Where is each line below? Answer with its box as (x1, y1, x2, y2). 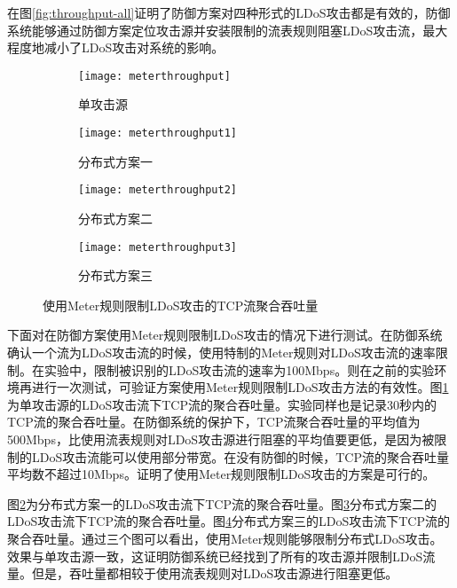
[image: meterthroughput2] (78, 184, 237, 197)
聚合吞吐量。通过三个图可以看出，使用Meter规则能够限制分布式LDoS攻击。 (7, 529, 443, 547)
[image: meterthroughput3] (78, 240, 237, 254)
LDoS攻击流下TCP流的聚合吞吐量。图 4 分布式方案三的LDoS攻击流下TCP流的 (7, 512, 450, 530)
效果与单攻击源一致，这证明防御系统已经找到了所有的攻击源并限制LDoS (7, 546, 423, 565)
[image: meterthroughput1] (78, 127, 237, 140)
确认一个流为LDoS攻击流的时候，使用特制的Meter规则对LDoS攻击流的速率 (7, 342, 436, 361)
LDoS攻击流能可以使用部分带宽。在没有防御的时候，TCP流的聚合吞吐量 (31, 447, 449, 466)
